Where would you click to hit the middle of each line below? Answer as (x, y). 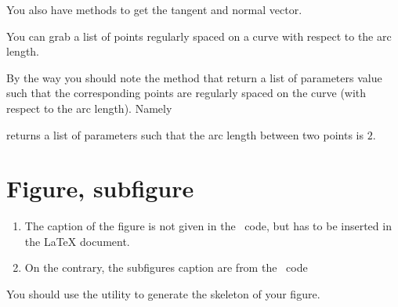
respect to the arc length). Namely (89, 108)
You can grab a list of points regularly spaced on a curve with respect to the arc (199, 36)
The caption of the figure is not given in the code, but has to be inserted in (208, 226)
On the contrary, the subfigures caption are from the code (166, 267)
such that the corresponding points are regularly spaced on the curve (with (186, 93)
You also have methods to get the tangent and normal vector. (154, 9)
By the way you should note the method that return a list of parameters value (194, 77)
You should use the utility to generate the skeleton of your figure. (163, 294)
